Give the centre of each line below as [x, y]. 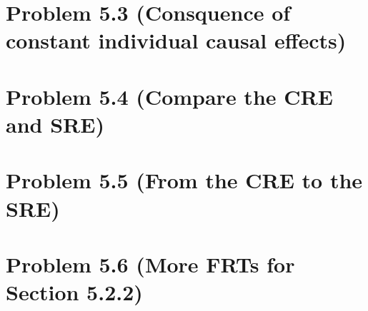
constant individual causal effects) [176, 40]
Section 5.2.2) [74, 292]
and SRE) [55, 124]
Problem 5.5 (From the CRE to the [184, 180]
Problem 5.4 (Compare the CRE [169, 96]
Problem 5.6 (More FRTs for [150, 264]
